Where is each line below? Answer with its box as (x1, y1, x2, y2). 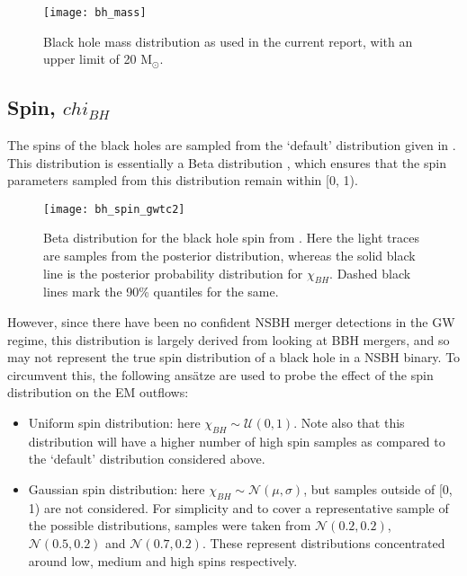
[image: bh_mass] (43, 6, 147, 19)
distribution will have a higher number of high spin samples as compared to (28, 431, 445, 450)
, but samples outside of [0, (303, 480, 453, 499)
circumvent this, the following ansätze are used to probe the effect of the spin (7, 365, 434, 384)
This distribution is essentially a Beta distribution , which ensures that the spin (7, 153, 446, 172)
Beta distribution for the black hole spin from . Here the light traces (43, 228, 419, 247)
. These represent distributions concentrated (202, 534, 445, 552)
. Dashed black (329, 263, 411, 282)
